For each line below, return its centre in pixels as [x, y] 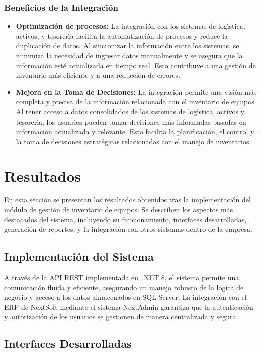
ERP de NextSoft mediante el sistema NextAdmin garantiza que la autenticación [129, 307]
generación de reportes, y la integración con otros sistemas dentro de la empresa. [128, 229]
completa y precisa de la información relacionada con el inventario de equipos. [136, 102]
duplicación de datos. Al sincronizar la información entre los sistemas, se [127, 45]
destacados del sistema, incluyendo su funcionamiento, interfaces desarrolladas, [125, 219]
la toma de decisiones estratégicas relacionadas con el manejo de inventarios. [134, 141]
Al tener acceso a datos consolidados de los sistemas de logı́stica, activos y [130, 111]
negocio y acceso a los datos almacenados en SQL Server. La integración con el [125, 297]
